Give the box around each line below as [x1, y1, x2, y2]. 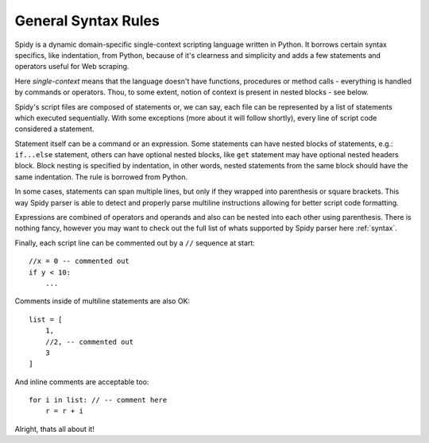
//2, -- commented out [44, 337, 134, 346]
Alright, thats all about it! [14, 424, 95, 433]
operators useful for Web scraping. [14, 62, 129, 71]
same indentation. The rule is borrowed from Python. [14, 171, 188, 182]
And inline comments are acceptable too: [14, 377, 149, 387]
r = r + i [44, 406, 83, 416]
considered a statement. [14, 124, 95, 134]
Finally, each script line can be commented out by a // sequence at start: [14, 238, 256, 248]
